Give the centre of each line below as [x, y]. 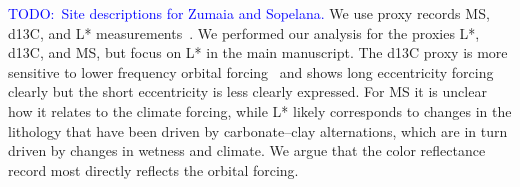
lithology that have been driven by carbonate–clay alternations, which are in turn [258, 130]
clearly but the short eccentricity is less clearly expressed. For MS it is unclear [247, 91]
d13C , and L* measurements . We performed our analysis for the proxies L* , [244, 32]
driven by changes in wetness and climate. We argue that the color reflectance [247, 150]
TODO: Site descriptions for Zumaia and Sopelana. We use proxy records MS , [249, 13]
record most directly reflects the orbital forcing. [153, 169]
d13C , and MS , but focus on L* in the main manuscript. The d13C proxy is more [258, 52]
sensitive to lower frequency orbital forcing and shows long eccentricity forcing [251, 71]
